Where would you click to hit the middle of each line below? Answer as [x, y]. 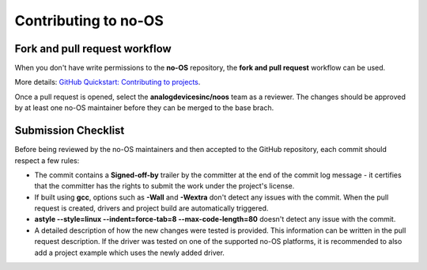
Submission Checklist [70, 131]
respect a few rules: [47, 160]
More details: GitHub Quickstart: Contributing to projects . [108, 82]
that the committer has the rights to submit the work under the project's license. [164, 186]
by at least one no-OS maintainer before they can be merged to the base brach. [144, 108]
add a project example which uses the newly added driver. [130, 253]
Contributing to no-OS [89, 21]
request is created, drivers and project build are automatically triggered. [151, 208]
